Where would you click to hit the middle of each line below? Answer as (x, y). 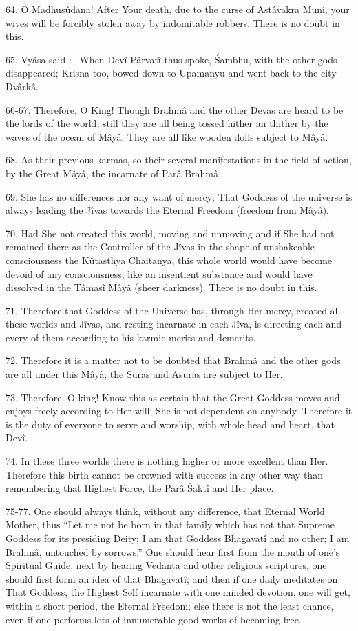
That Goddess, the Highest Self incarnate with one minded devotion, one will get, (178, 592)
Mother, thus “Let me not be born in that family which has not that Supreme (170, 524)
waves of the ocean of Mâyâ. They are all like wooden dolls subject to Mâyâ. (167, 136)
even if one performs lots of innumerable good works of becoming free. (154, 619)
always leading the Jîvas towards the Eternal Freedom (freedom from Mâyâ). (167, 210)
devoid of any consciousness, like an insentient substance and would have (159, 273)
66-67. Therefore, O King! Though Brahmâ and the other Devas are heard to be (175, 109)
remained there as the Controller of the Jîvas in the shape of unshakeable (160, 247)
